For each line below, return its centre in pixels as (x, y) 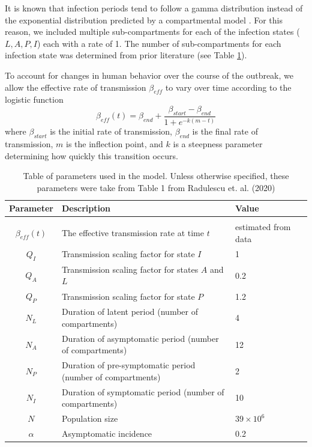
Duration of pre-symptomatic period (128, 365)
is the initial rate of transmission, (111, 131)
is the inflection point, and (115, 143)
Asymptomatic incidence (107, 433)
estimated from (263, 227)
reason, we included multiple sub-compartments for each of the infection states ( (152, 32)
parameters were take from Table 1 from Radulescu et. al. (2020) (156, 187)
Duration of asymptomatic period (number (140, 338)
